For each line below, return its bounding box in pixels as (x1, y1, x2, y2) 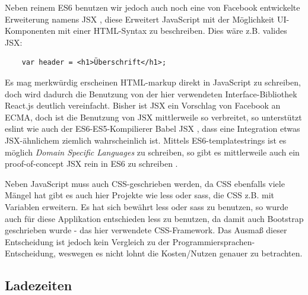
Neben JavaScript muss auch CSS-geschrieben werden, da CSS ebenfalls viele (5, 177, 285, 189)
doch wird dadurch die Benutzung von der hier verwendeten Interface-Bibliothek (5, 87, 297, 100)
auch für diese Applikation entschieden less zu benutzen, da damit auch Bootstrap (5, 212, 304, 224)
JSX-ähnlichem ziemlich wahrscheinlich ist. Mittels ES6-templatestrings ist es (5, 134, 287, 146)
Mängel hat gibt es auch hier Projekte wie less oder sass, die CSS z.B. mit (5, 189, 274, 201)
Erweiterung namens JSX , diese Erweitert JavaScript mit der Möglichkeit (5, 12, 275, 25)
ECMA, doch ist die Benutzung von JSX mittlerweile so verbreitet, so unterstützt (5, 110, 302, 123)
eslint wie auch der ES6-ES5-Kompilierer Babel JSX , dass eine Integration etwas (5, 122, 300, 135)
